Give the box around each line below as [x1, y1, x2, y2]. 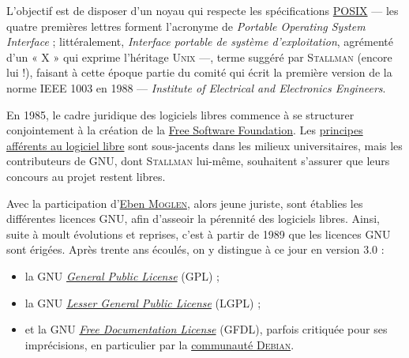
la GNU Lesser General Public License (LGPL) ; [24, 294, 261, 311]
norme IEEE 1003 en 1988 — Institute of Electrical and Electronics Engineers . [6, 79, 386, 96]
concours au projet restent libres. [6, 168, 166, 184]
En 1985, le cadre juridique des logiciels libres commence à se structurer [6, 106, 355, 122]
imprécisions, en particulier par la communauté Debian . [24, 336, 295, 352]
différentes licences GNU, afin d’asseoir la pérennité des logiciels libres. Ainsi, [6, 210, 380, 227]
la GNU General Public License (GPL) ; [24, 267, 220, 284]
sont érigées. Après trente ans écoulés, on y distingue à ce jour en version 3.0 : [6, 241, 385, 258]
